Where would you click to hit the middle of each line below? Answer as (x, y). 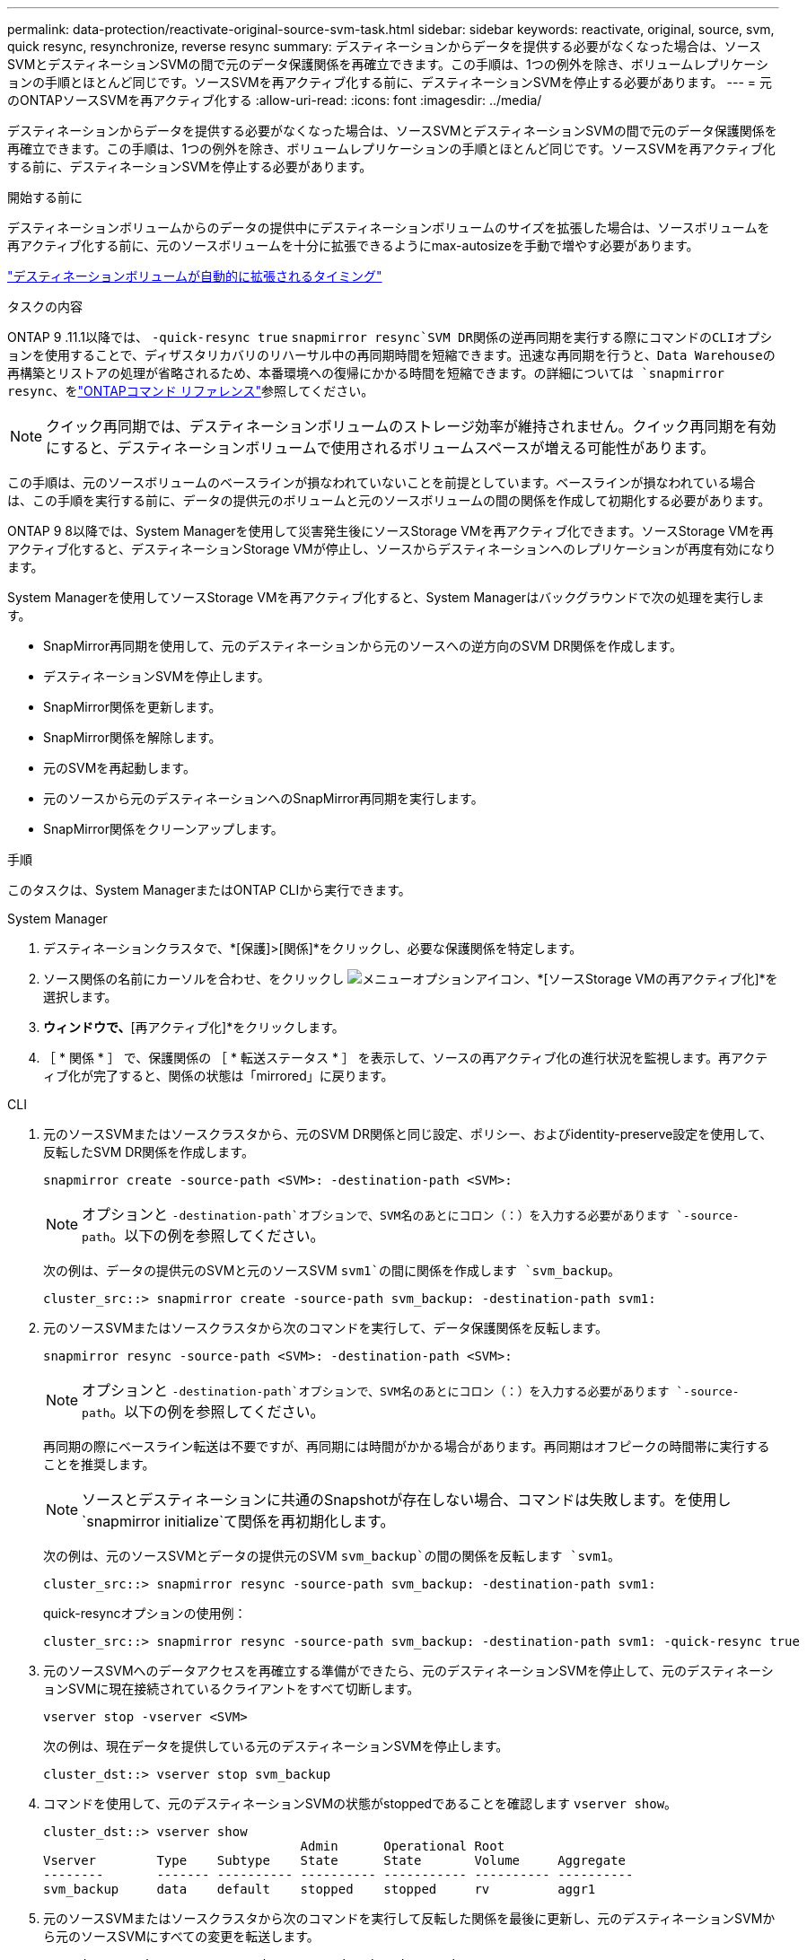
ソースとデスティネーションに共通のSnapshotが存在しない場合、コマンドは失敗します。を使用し (407, 1500)
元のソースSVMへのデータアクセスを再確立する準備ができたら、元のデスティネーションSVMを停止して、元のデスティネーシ (408, 1671)
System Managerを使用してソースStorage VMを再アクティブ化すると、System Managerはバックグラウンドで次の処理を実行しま (386, 597)
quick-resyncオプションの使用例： (145, 1613)
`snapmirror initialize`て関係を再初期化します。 (238, 1521)
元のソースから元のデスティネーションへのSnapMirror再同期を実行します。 (263, 798)
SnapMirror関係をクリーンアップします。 (163, 829)
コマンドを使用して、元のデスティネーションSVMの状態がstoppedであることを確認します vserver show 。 (360, 1803)
